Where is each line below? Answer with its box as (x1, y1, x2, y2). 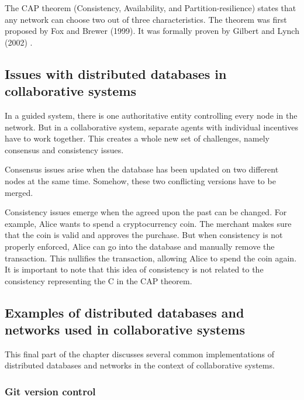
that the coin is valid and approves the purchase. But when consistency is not (5, 229, 283, 241)
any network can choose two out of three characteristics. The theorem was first (5, 13, 287, 25)
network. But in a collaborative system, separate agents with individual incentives (5, 120, 298, 133)
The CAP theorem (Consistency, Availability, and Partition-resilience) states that (5, 2, 296, 13)
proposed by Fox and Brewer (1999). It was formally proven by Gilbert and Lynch (5, 25, 299, 37)
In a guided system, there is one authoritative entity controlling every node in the (5, 109, 298, 121)
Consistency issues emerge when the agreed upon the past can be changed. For (5, 206, 287, 218)
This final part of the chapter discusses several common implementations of (5, 347, 275, 360)
